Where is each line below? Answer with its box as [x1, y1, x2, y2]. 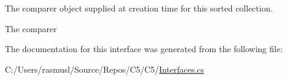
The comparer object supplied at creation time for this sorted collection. [5, 2, 273, 14]
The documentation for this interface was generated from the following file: [5, 42, 283, 55]
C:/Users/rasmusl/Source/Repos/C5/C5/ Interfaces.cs [5, 62, 205, 75]
